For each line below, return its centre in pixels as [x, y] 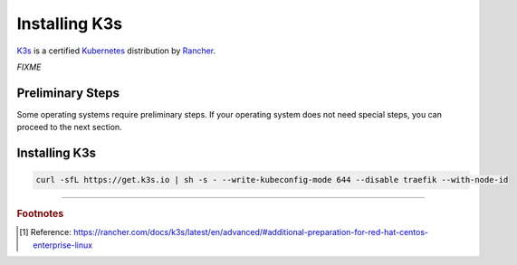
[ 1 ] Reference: [45, 232]
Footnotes [40, 214]
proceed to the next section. [69, 128]
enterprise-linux [63, 245]
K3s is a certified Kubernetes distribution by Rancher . [116, 51]
